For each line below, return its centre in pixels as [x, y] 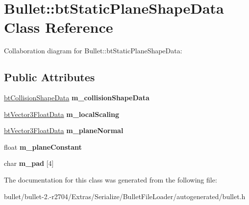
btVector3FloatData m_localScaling [62, 114]
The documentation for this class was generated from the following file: [111, 180]
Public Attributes [50, 77]
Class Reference [59, 27]
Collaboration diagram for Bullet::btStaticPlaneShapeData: [93, 51]
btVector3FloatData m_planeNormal [64, 130]
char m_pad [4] [29, 163]
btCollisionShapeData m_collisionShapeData [77, 98]
